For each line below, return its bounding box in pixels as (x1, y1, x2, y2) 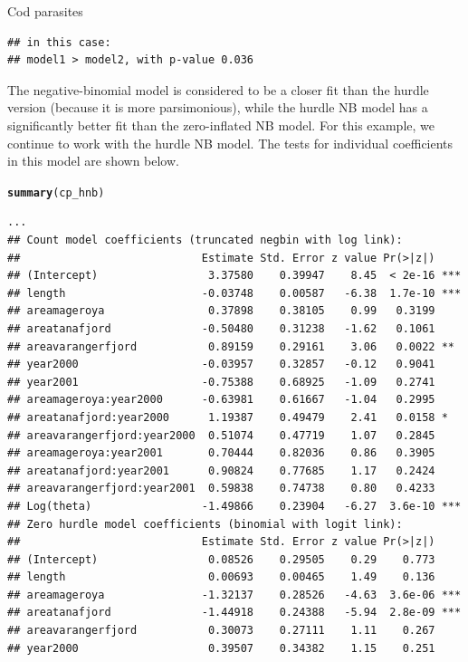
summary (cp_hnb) (7, 186, 105, 199)
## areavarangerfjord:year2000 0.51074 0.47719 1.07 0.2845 (7, 428, 435, 442)
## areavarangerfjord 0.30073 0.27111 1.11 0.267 (7, 624, 435, 638)
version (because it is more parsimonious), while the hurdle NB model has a (7, 98, 428, 117)
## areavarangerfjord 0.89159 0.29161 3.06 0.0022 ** (7, 340, 454, 353)
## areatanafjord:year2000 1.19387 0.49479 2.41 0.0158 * (7, 410, 448, 424)
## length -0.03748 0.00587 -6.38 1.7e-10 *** (7, 286, 462, 300)
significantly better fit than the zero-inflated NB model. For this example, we (7, 115, 435, 134)
